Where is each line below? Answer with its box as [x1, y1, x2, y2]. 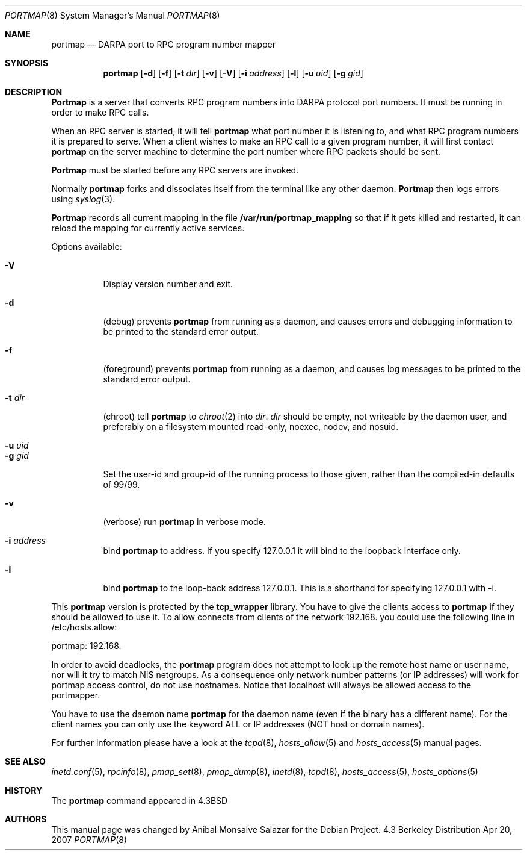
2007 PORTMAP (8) [51, 835, 128, 845]
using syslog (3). [51, 194, 116, 204]
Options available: [51, 241, 122, 252]
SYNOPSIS [5, 58, 49, 68]
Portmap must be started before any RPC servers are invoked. [51, 165, 299, 175]
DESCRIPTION [5, 87, 63, 97]
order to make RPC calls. [51, 107, 149, 117]
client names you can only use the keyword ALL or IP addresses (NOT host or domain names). [51, 719, 425, 729]
